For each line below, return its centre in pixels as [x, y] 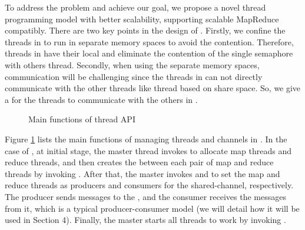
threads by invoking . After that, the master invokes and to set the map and [142, 173]
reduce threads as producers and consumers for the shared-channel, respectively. [149, 185]
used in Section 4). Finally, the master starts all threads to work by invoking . [145, 220]
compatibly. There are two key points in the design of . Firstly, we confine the [145, 30]
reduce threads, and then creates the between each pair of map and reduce [139, 162]
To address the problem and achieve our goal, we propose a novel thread [135, 7]
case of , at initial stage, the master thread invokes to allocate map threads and [148, 150]
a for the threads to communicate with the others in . [101, 99]
